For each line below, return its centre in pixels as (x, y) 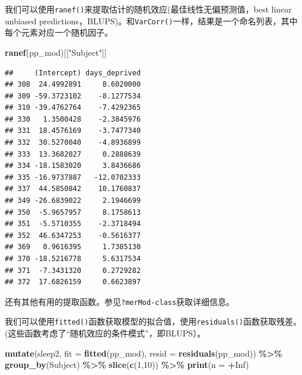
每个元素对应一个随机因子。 (59, 32)
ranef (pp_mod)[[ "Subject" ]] (56, 52)
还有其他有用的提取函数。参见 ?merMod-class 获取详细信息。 (120, 301)
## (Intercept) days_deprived (73, 73)
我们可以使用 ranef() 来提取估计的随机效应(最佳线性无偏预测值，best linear (148, 9)
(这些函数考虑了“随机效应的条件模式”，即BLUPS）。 (105, 333)
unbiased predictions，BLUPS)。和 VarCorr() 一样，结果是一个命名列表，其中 (151, 20)
